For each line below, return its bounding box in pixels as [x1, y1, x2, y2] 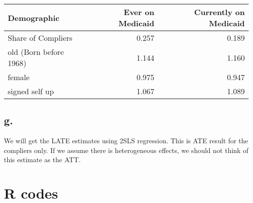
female [8, 71, 30, 83]
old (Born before [8, 46, 64, 57]
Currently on [194, 6, 245, 17]
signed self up [8, 85, 54, 97]
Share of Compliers [8, 32, 73, 43]
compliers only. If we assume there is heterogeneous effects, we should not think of [4, 145, 249, 155]
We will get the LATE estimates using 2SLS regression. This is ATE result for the [4, 135, 248, 146]
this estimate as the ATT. [4, 154, 81, 165]
